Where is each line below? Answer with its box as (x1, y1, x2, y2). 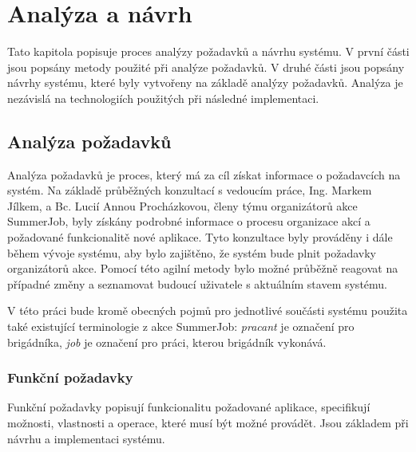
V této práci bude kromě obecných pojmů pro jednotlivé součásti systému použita (7, 302, 408, 319)
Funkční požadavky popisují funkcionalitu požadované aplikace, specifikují (7, 399, 370, 415)
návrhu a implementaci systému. (7, 430, 165, 446)
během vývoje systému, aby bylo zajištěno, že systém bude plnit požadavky (7, 244, 376, 261)
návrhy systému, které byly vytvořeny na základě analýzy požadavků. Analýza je (7, 74, 403, 91)
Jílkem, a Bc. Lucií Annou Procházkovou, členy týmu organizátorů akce (7, 197, 358, 214)
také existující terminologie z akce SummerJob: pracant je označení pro (7, 318, 355, 335)
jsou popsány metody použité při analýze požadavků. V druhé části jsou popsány (7, 58, 405, 75)
